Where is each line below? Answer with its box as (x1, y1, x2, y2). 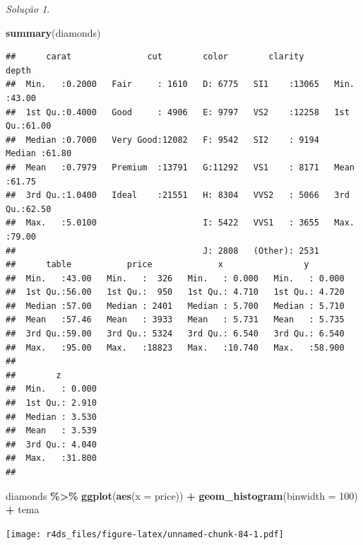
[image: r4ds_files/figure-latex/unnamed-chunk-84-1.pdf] (6, 529, 284, 539)
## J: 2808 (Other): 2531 (6, 245, 319, 256)
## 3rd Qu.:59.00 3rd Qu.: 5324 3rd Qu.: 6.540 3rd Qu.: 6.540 (6, 329, 345, 339)
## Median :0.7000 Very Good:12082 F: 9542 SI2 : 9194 (6, 134, 319, 145)
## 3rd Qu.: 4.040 (6, 439, 97, 450)
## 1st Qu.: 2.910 (6, 398, 97, 409)
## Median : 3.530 (6, 411, 97, 422)
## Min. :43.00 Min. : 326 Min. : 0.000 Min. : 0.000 (6, 273, 345, 283)
